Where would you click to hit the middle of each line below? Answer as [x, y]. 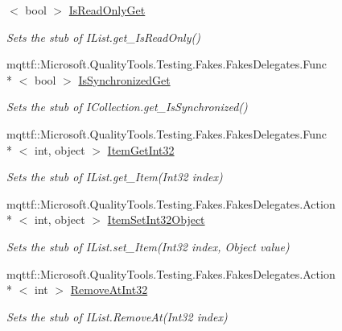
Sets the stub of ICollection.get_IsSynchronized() [127, 107]
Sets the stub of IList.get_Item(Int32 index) [115, 177]
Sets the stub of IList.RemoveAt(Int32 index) [117, 316]
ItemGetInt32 [141, 149]
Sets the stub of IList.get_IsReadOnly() [103, 37]
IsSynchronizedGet [124, 79]
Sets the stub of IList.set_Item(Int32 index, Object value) [148, 246]
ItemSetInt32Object [156, 219]
